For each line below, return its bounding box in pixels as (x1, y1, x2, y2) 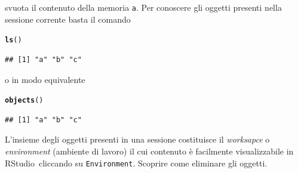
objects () (5, 96, 44, 105)
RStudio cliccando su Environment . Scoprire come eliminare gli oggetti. (5, 156, 268, 169)
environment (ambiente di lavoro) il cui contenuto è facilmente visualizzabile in (5, 144, 294, 157)
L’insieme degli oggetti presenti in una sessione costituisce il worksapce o (5, 133, 270, 146)
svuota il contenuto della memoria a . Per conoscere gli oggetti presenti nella (5, 1, 282, 13)
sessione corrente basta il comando (5, 13, 131, 25)
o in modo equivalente (5, 73, 85, 85)
